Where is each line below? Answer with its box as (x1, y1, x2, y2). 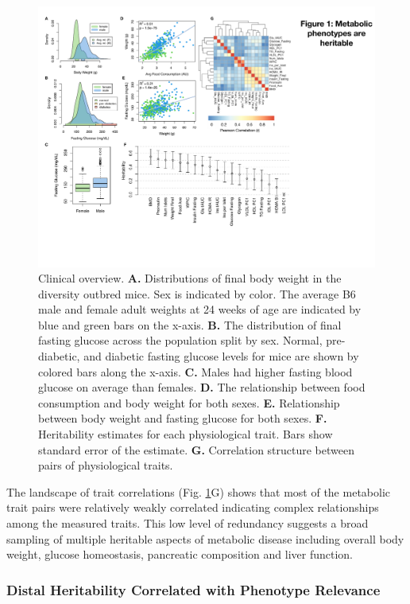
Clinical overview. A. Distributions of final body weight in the (38, 270, 342, 286)
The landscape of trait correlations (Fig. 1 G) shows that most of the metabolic (6, 483, 391, 500)
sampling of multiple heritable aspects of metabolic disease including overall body (6, 530, 404, 547)
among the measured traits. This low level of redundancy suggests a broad (6, 515, 369, 532)
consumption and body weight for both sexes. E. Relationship (38, 394, 340, 411)
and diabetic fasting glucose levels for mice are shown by (83, 348, 359, 364)
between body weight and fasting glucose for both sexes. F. (38, 410, 327, 427)
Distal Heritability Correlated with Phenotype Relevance (6, 579, 381, 599)
